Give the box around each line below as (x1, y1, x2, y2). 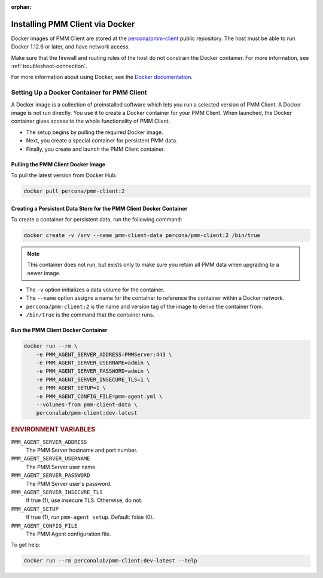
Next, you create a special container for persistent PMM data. (26, 137, 178, 144)
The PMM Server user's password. (26, 480, 112, 487)
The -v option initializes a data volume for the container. (26, 286, 164, 293)
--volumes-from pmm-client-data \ (36, 401, 138, 408)
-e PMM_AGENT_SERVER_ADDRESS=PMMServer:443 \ (36, 351, 172, 358)
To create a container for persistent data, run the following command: (11, 215, 182, 223)
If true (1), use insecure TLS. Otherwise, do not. (26, 497, 143, 504)
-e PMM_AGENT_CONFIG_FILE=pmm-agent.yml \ (36, 393, 163, 400)
